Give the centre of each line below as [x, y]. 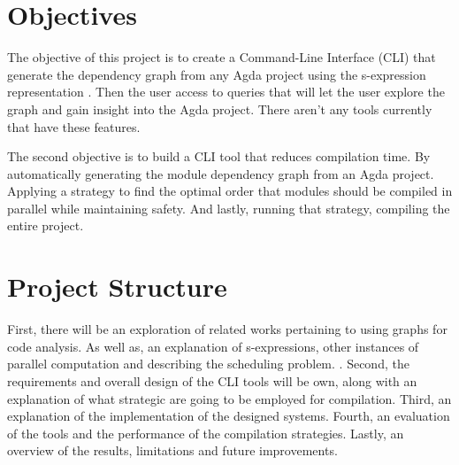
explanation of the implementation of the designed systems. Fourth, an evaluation [229, 416]
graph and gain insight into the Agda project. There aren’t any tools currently [220, 108]
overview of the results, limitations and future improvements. [172, 450]
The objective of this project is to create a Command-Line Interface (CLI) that [222, 57]
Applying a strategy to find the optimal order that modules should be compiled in [230, 191]
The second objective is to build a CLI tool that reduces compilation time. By [219, 156]
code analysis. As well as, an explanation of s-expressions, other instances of [213, 346]
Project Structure [117, 287]
